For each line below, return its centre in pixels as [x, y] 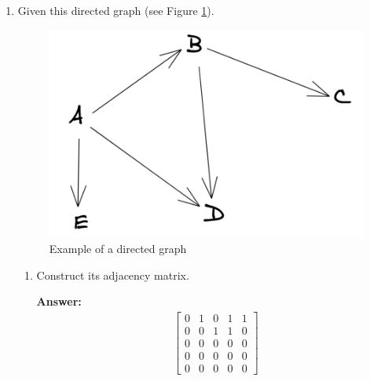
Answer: [59, 301]
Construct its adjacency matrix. [113, 275]
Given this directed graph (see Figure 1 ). [116, 10]
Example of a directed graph [118, 249]
